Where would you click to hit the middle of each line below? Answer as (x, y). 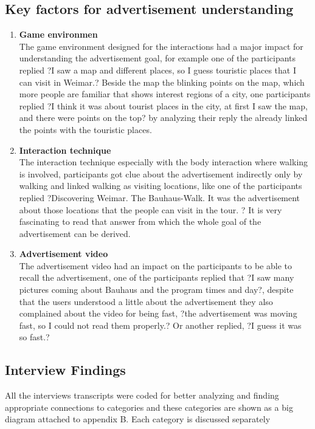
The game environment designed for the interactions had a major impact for (161, 46)
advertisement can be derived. (75, 233)
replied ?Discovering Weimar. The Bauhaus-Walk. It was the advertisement (160, 197)
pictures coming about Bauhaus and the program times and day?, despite (156, 290)
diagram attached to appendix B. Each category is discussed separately (138, 419)
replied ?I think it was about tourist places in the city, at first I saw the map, (163, 105)
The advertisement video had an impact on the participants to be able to (156, 265)
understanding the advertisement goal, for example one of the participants (157, 58)
